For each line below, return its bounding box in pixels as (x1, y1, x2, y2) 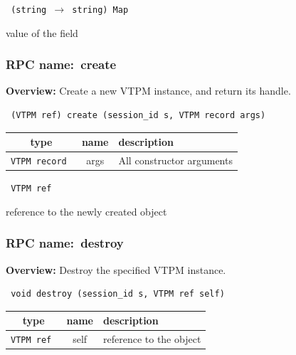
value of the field (6, 25, 78, 40)
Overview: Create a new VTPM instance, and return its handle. (6, 83, 291, 98)
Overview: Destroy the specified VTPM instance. (6, 262, 226, 277)
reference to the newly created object (6, 203, 167, 218)
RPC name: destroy (6, 234, 124, 252)
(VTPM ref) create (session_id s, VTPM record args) (11, 110, 266, 121)
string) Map (72, 5, 129, 15)
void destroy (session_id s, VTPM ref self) (11, 289, 225, 300)
